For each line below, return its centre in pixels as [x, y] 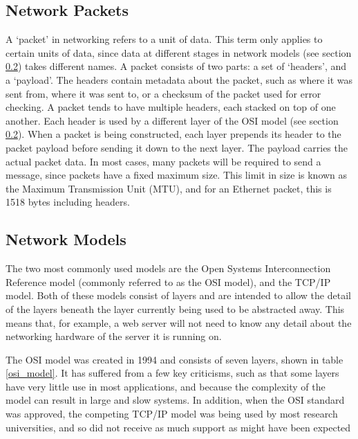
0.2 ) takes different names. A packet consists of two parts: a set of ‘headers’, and [176, 66]
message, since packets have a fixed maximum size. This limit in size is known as [177, 175]
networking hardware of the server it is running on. [114, 336]
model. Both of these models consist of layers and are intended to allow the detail [178, 295]
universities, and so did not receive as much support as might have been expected [178, 427]
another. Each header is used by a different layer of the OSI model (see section [172, 120]
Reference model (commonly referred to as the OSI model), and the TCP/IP [168, 281]
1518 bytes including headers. [68, 202]
